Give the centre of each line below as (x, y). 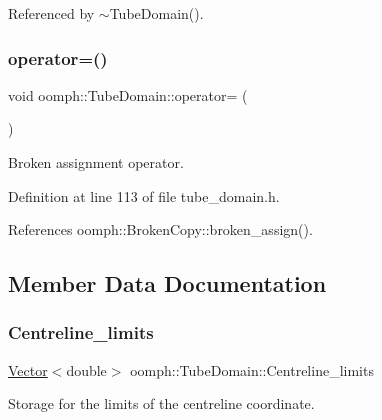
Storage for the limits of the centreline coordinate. (161, 403)
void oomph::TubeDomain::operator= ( (128, 94)
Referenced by (51, 13)
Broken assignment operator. (96, 162)
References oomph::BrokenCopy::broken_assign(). (160, 229)
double (86, 369)
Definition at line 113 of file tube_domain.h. (144, 195)
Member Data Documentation (167, 283)
